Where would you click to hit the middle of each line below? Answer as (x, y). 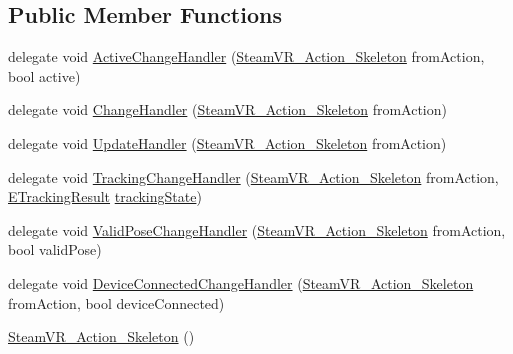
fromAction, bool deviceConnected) (116, 302)
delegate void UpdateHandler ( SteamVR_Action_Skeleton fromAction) (227, 142)
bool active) (44, 75)
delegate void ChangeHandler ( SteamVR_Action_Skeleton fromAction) (227, 109)
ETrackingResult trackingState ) (105, 196)
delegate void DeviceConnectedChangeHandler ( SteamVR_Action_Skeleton (241, 282)
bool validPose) (55, 249)
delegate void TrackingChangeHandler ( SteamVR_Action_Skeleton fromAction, (253, 176)
